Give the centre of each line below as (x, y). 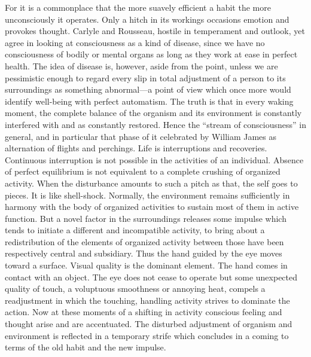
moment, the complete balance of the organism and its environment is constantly (153, 113)
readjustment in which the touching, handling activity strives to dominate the (147, 300)
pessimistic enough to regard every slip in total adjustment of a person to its (145, 77)
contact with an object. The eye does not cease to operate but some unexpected (151, 277)
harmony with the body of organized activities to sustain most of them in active (152, 207)
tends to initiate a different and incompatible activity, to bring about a (135, 230)
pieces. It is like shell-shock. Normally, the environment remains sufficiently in (147, 195)
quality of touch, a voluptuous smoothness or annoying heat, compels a (135, 289)
